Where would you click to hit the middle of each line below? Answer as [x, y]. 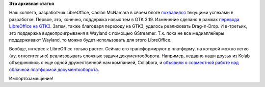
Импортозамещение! [31, 78]
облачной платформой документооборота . [54, 69]
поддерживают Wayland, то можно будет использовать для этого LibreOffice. [90, 40]
